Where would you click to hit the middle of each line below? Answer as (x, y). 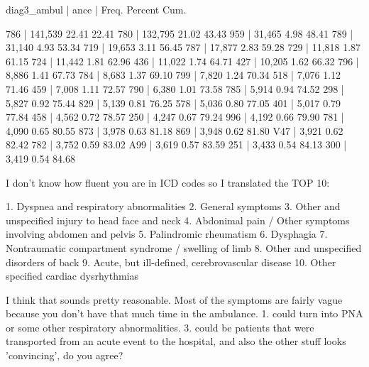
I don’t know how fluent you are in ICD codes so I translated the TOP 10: (168, 182)
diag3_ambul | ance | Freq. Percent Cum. (96, 9)
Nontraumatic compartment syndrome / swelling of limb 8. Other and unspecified (184, 247)
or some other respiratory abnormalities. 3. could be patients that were (160, 327)
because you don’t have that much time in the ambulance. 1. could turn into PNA (184, 313)
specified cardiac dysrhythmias (72, 276)
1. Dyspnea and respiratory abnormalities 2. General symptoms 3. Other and (173, 206)
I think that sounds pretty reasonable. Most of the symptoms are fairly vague (174, 299)
